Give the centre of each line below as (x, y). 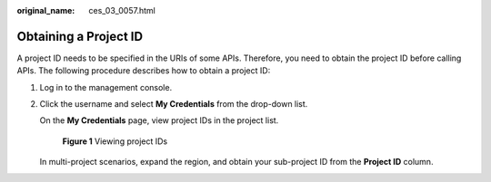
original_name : (46, 10)
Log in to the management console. (106, 87)
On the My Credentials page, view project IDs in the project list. (159, 120)
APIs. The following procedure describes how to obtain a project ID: (144, 71)
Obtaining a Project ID (80, 36)
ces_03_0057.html (122, 10)
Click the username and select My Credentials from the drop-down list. (174, 104)
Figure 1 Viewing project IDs (115, 141)
